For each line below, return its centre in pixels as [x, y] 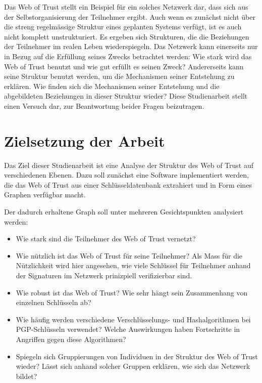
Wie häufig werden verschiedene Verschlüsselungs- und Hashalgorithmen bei [133, 319]
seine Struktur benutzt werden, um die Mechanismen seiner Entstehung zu [119, 76]
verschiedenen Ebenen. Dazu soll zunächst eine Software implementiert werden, [126, 175]
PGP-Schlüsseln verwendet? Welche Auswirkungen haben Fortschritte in [128, 329]
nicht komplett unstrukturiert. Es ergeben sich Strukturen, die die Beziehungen [127, 36]
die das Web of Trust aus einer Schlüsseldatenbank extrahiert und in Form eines [128, 184]
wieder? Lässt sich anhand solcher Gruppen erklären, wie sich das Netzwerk [133, 366]
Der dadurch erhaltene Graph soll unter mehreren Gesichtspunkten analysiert [124, 212]
